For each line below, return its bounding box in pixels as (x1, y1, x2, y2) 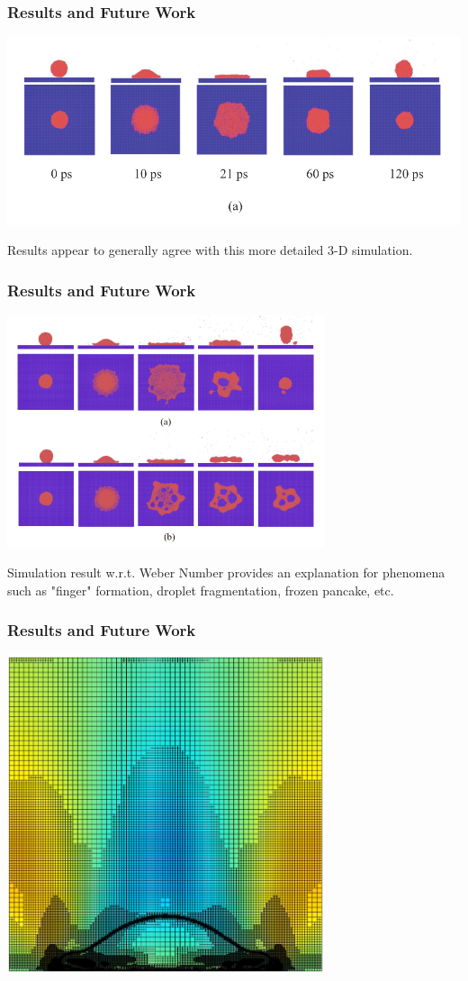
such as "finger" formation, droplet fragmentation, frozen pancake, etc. (7, 580, 394, 599)
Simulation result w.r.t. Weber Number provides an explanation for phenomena (7, 563, 445, 582)
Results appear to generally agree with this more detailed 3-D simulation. (7, 241, 413, 259)
